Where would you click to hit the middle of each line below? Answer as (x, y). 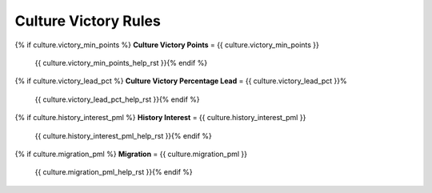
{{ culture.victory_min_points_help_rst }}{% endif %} (121, 62)
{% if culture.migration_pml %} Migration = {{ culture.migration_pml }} (131, 154)
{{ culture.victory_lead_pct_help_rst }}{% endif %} (117, 99)
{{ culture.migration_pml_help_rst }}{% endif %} (114, 172)
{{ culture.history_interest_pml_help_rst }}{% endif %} (123, 135)
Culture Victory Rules (88, 21)
